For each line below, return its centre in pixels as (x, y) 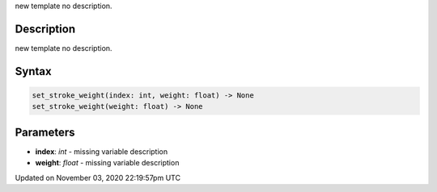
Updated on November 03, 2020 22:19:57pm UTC (98, 177)
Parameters (45, 132)
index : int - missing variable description (102, 151)
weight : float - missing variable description (107, 163)
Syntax (33, 71)
